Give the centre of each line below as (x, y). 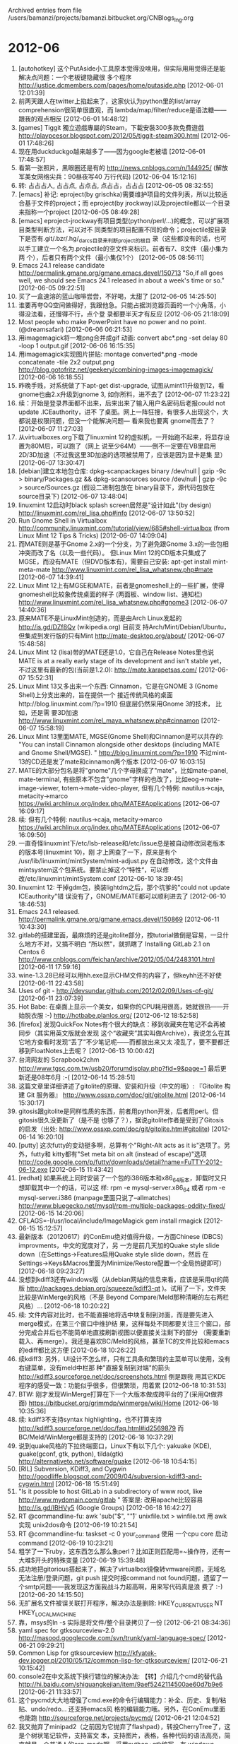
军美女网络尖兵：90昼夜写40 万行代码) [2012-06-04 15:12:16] (107, 177)
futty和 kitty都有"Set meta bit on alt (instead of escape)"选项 (119, 1153)
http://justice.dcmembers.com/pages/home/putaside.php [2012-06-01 (121, 85)
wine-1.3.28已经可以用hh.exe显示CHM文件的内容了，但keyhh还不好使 (120, 975)
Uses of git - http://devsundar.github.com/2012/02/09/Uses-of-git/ (116, 990)
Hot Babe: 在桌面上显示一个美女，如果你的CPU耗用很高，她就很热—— (120, 1007)
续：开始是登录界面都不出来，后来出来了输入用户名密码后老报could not (121, 403)
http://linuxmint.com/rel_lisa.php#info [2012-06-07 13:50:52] (106, 513)
